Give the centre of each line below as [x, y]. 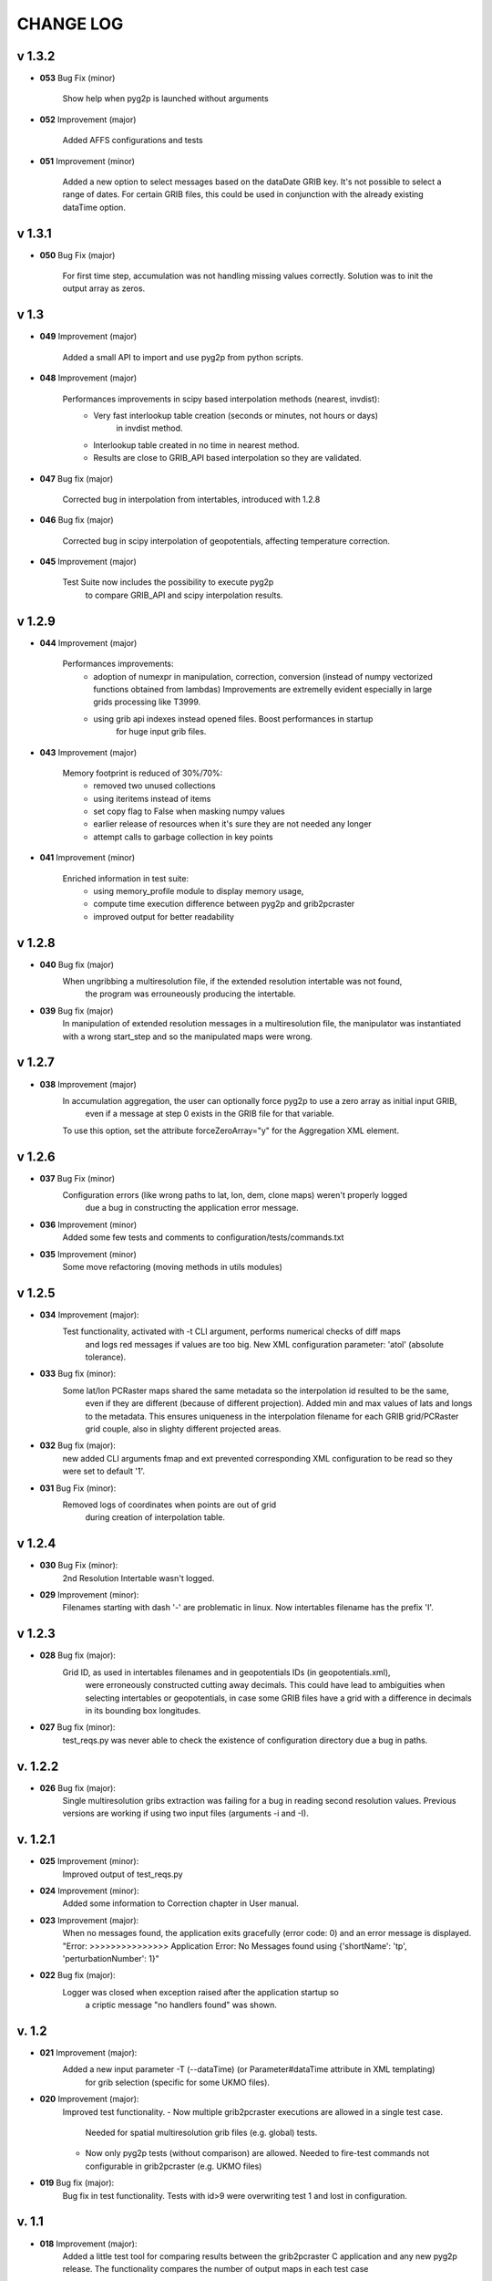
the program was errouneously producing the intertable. [190, 994]
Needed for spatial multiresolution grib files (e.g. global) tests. [201, 2133]
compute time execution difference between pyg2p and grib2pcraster [224, 904]
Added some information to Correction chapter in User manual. [181, 1903]
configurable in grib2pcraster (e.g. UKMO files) [174, 2166]
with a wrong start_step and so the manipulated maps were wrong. [188, 1036]
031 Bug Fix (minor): [78, 1488]
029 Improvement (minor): [89, 1595]
